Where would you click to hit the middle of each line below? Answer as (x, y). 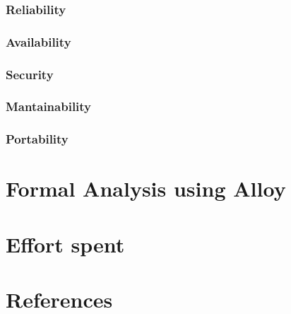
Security (30, 74)
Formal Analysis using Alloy (146, 188)
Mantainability (49, 106)
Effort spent (65, 244)
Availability (38, 41)
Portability (37, 139)
